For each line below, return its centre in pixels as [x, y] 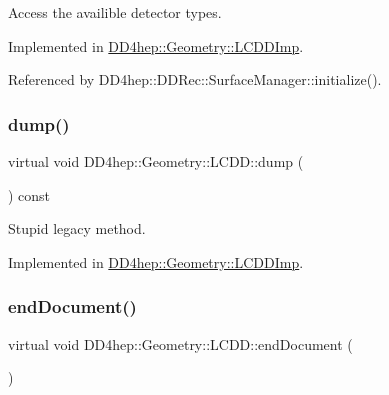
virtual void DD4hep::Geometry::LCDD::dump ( [156, 161]
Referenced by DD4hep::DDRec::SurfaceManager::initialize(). [195, 79]
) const [29, 194]
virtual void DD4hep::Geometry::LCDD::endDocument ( [180, 343]
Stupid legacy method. [77, 228]
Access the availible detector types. [115, 12]
